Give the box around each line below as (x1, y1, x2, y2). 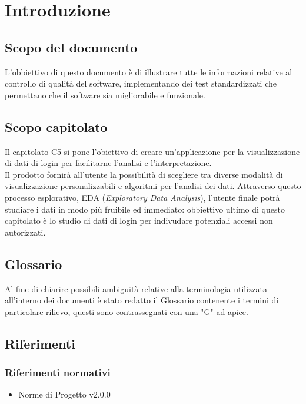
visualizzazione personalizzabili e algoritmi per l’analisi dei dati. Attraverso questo (5, 180, 301, 192)
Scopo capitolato (5, 117, 108, 135)
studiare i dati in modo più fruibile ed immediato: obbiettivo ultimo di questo (5, 203, 285, 215)
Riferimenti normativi (5, 365, 111, 379)
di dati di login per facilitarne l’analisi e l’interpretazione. (5, 157, 212, 169)
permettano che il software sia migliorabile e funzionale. (5, 88, 205, 101)
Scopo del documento (5, 38, 138, 56)
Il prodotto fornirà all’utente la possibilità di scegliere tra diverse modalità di (5, 168, 283, 180)
